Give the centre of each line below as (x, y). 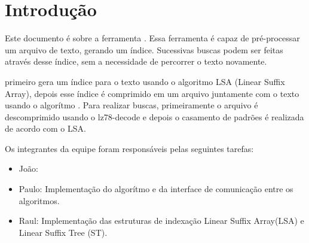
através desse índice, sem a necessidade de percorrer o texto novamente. (136, 61)
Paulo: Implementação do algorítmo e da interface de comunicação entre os (156, 189)
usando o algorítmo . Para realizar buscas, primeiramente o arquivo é (131, 105)
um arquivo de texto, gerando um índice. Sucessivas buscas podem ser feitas (144, 49)
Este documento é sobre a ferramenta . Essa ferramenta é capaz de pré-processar (152, 38)
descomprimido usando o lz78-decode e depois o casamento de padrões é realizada (154, 116)
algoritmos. (39, 200)
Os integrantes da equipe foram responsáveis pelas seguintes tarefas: (129, 148)
